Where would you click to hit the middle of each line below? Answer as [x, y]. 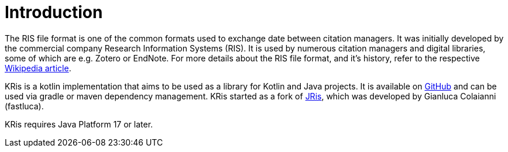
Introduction [54, 12]
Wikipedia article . [38, 68]
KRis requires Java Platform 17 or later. [79, 124]
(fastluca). [24, 106]
